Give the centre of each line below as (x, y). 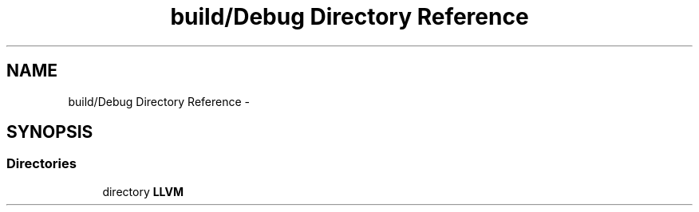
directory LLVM (143, 191)
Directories (41, 164)
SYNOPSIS (50, 132)
